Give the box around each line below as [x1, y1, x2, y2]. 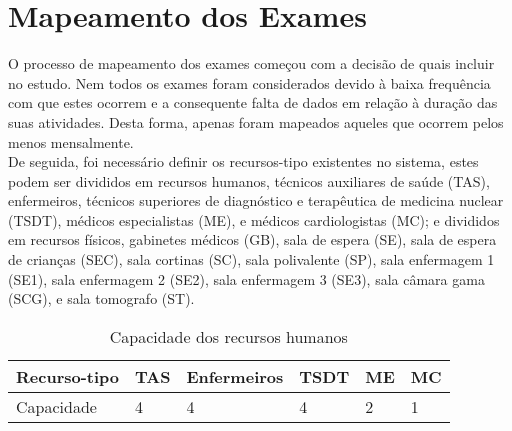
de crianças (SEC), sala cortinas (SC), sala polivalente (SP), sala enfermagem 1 [8, 249, 495, 270]
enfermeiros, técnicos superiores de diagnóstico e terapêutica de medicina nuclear [8, 190, 504, 211]
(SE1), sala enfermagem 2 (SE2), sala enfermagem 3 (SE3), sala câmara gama [8, 268, 485, 289]
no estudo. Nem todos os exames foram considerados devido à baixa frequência [8, 72, 491, 93]
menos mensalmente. [8, 131, 134, 152]
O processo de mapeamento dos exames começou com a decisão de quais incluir [8, 53, 495, 74]
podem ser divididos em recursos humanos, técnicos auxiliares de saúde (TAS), [8, 170, 490, 191]
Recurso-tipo [16, 364, 120, 388]
